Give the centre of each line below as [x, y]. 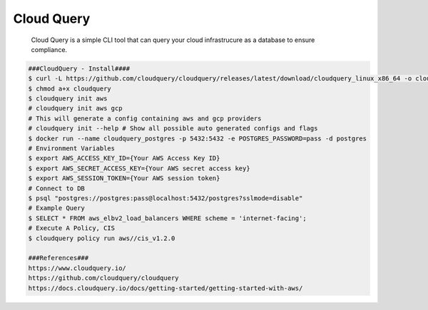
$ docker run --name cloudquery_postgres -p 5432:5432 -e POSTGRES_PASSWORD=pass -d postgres [198, 138]
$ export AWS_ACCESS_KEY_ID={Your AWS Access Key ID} [124, 158]
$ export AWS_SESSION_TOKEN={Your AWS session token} [124, 179]
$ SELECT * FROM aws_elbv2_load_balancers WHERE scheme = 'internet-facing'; [167, 218]
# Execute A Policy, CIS [72, 228]
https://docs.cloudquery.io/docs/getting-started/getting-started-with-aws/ [165, 288]
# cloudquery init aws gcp [75, 108]
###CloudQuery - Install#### [79, 68]
